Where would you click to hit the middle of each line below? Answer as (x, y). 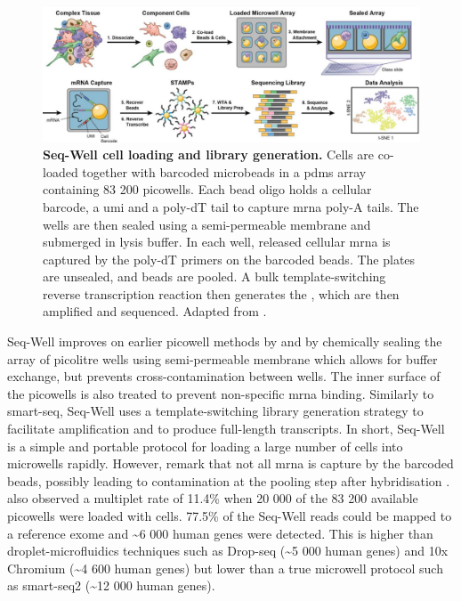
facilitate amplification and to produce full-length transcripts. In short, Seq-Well (226, 429)
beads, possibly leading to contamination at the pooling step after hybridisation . (229, 480)
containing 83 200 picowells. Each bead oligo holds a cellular (207, 189)
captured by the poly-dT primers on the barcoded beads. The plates (229, 259)
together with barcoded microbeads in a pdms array (224, 171)
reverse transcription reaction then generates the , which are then (221, 293)
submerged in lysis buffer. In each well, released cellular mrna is (217, 242)
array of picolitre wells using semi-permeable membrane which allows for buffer (222, 358)
